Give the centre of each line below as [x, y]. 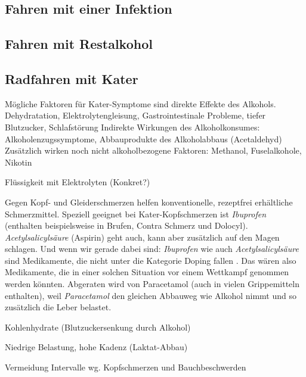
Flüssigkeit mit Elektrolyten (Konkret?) [78, 182]
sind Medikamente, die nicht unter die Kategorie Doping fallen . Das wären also [151, 260]
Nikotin [18, 162]
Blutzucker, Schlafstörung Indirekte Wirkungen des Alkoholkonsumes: [132, 127]
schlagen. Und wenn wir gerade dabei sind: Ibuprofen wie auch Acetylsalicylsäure [152, 249]
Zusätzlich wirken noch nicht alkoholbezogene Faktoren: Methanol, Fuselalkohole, [153, 150]
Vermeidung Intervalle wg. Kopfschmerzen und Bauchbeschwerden [126, 367]
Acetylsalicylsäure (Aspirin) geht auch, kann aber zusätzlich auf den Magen [142, 237]
